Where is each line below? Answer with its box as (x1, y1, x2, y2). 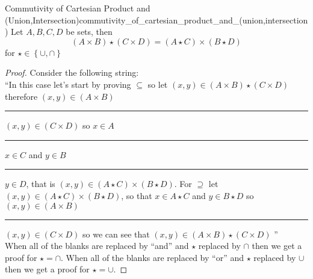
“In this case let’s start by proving (5, 78, 131, 90)
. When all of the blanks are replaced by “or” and (61, 251, 244, 263)
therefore (5, 90, 38, 102)
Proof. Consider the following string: (5, 66, 139, 79)
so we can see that (82, 227, 150, 240)
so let (147, 78, 168, 90)
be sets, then (66, 25, 113, 38)
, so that (121, 189, 152, 201)
